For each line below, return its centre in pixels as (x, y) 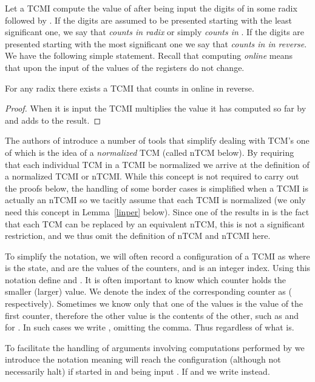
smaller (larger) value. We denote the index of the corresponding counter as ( (148, 291)
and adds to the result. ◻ (53, 120)
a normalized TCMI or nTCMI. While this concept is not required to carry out (152, 176)
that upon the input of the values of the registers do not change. (125, 67)
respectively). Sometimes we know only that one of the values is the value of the (154, 303)
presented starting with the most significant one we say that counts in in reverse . (156, 43)
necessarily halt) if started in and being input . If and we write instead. (137, 371)
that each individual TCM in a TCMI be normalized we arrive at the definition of (157, 164)
